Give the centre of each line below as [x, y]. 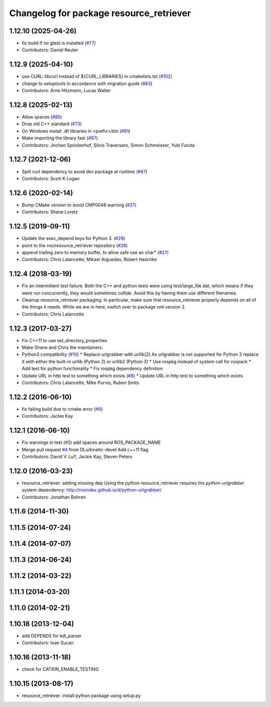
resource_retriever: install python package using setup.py [81, 695]
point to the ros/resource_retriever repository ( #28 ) [75, 245]
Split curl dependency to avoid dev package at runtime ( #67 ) [85, 172]
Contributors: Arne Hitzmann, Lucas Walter [66, 91]
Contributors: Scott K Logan [51, 178]
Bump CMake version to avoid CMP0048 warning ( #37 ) [79, 205]
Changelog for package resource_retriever [100, 13]
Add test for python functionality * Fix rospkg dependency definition [92, 369]
